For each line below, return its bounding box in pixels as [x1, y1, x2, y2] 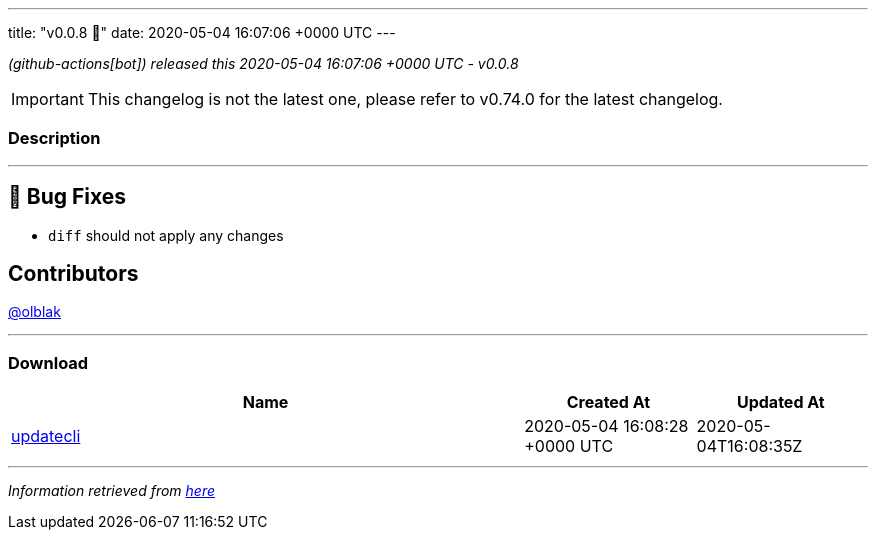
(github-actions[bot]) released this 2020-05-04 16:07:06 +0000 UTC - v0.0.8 [8, 55, 519, 72]
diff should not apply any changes [48, 226, 284, 244]
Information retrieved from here [8, 482, 216, 500]
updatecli [11, 426, 81, 447]
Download [8, 352, 89, 373]
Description [8, 128, 101, 149]
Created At [566, 392, 651, 413]
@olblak [8, 303, 61, 321]
